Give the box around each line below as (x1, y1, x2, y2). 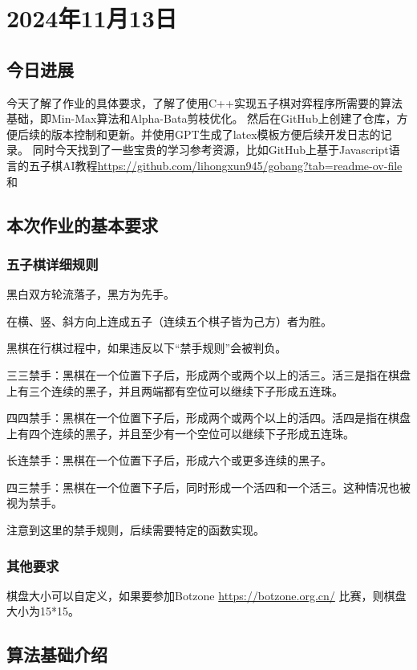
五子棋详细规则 (6, 254, 99, 274)
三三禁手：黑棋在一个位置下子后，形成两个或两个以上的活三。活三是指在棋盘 (6, 366, 411, 383)
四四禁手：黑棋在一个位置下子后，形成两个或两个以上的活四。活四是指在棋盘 (6, 409, 411, 426)
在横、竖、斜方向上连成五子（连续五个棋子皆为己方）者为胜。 (6, 312, 332, 329)
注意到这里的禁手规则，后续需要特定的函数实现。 (6, 522, 265, 538)
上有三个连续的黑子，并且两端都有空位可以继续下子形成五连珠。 (6, 382, 343, 399)
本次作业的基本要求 (6, 212, 158, 237)
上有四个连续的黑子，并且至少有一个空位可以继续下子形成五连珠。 (6, 424, 354, 441)
